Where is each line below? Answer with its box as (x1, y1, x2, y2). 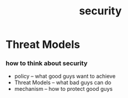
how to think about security (5, 59, 88, 68)
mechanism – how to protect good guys (14, 85, 113, 93)
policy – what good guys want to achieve (14, 73, 116, 80)
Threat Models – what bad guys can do (14, 79, 112, 86)
